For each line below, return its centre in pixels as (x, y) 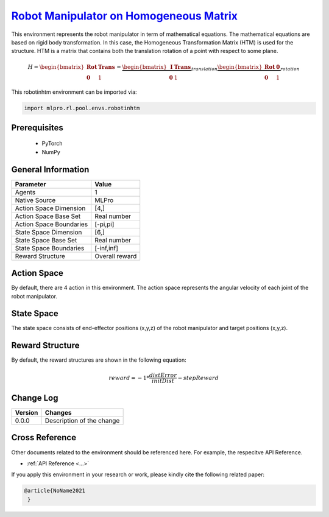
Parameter (30, 184)
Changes (58, 413)
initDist (163, 381)
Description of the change (82, 421)
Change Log (35, 398)
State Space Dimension (48, 232)
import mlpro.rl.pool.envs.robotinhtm (82, 108)
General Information (50, 170)
